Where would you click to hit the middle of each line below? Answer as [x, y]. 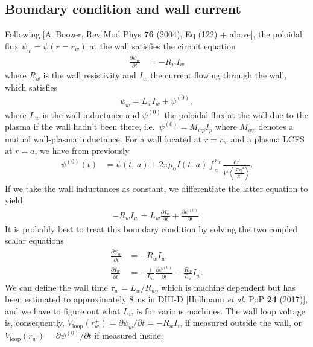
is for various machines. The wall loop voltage [221, 310]
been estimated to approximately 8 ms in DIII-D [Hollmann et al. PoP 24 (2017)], [156, 299]
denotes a [276, 126]
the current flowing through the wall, [219, 75]
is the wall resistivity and [90, 75]
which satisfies [31, 87]
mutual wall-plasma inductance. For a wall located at [103, 138]
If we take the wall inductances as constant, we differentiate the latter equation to [156, 188]
